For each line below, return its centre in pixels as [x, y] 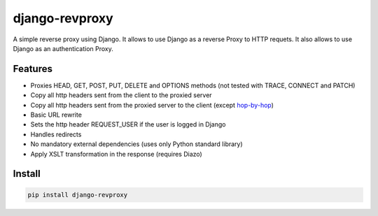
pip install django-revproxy [78, 195]
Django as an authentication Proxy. [63, 48]
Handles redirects [56, 134]
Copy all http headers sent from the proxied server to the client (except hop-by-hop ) [152, 105]
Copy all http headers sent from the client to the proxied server [121, 95]
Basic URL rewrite [56, 115]
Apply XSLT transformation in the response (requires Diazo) [116, 154]
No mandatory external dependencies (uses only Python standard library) [136, 144]
